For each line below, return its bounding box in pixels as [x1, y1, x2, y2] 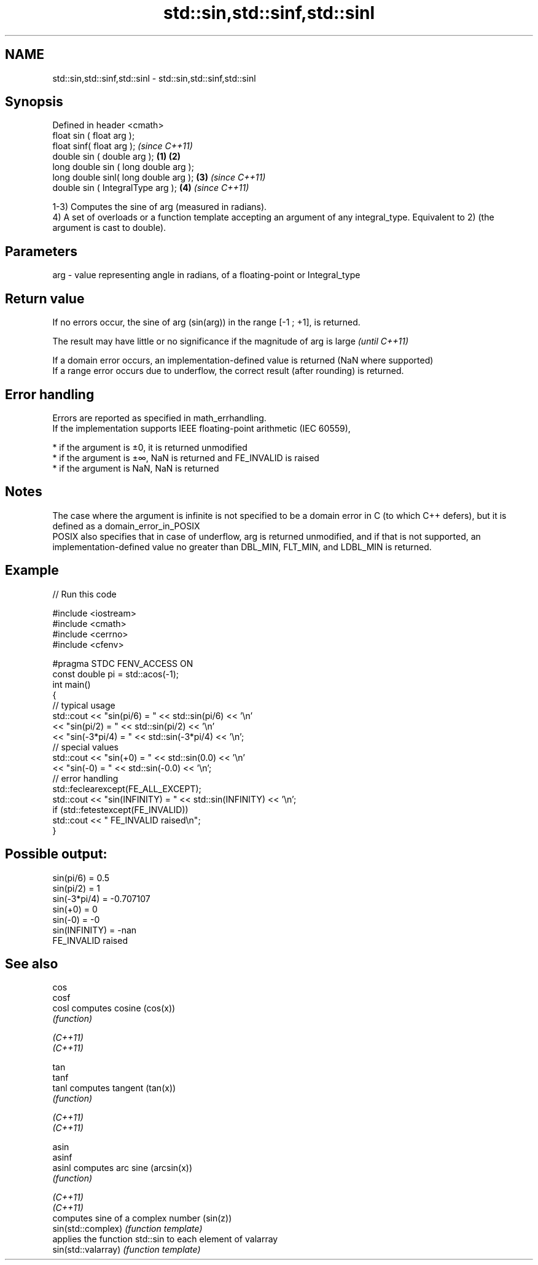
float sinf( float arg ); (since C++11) [52, 141, 193, 152]
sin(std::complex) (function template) [52, 1223, 203, 1234]
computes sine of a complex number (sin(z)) [52, 1213, 232, 1224]
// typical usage [52, 699, 115, 710]
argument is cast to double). [52, 222, 166, 233]
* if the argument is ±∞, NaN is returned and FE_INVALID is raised [52, 452, 319, 463]
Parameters [5, 243, 77, 259]
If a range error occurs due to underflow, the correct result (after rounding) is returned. [52, 365, 404, 376]
